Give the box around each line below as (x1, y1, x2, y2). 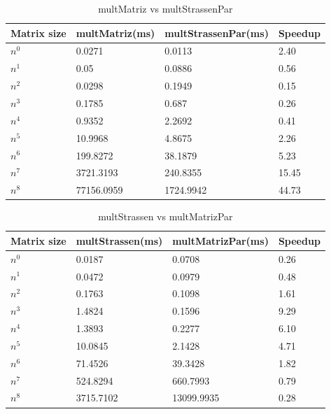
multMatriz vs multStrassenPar (98, 1, 233, 15)
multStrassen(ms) (76, 233, 163, 248)
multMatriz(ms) (76, 25, 155, 40)
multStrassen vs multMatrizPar (98, 209, 233, 224)
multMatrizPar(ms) (172, 233, 269, 248)
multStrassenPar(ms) (164, 25, 269, 40)
